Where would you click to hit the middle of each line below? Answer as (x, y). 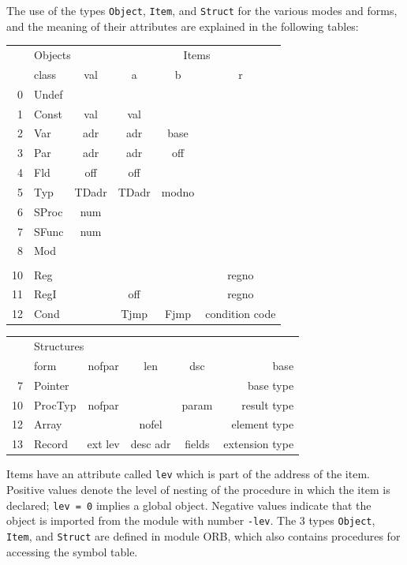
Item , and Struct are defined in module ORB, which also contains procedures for (203, 535)
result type (268, 404)
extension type (259, 444)
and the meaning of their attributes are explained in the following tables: (183, 26)
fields (197, 444)
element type (263, 424)
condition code (241, 314)
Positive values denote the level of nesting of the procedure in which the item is (198, 490)
